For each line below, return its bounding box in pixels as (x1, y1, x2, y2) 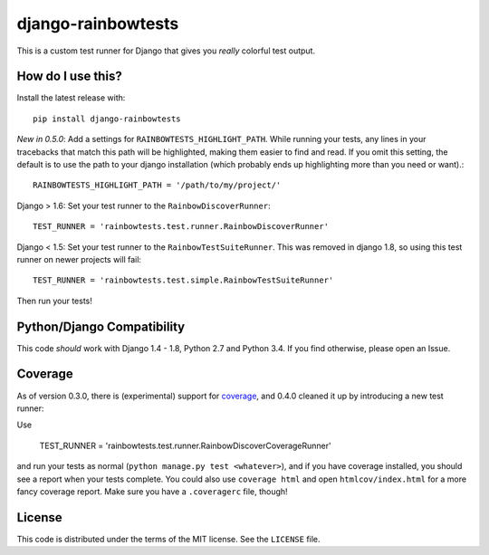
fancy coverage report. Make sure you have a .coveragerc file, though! (16, 485, 289, 497)
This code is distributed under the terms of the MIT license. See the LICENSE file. (16, 533, 321, 544)
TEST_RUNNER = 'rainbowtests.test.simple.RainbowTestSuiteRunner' (33, 275, 334, 285)
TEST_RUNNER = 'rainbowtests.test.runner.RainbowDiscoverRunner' (33, 222, 330, 232)
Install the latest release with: (16, 92, 126, 103)
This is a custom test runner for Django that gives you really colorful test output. (16, 45, 316, 56)
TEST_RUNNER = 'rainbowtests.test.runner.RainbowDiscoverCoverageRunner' (39, 440, 331, 451)
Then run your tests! (16, 295, 92, 306)
